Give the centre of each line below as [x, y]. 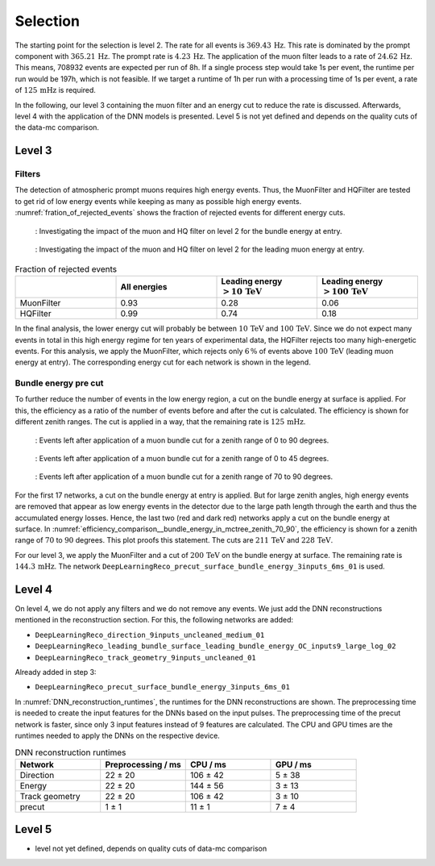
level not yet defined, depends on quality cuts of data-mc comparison [151, 849]
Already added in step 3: [56, 672]
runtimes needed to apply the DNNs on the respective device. [118, 735]
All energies [144, 286]
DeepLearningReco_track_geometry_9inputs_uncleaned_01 [146, 658]
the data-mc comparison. [57, 127]
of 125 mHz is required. [56, 90]
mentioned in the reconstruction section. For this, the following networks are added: [154, 620]
